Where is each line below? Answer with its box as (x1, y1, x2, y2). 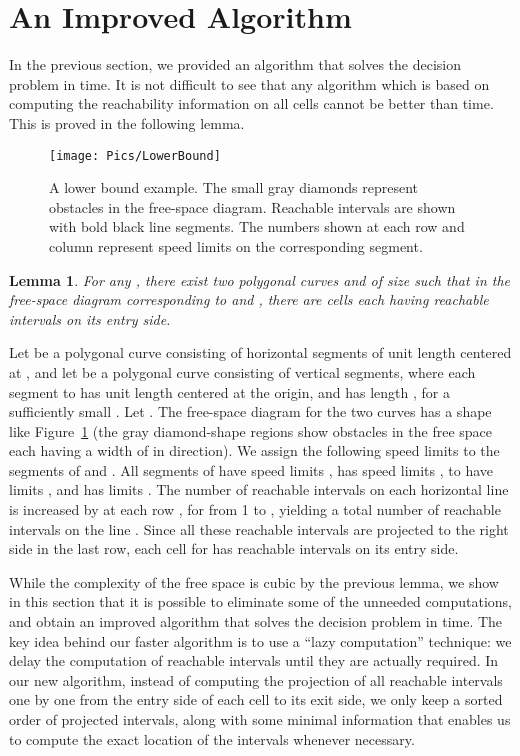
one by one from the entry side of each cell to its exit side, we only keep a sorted (9, 689, 503, 710)
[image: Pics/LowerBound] (49, 148, 221, 163)
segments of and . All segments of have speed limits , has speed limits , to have (9, 459, 493, 480)
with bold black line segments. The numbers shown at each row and (49, 216, 465, 237)
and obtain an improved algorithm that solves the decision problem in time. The (9, 611, 503, 632)
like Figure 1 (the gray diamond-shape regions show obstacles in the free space (9, 420, 493, 441)
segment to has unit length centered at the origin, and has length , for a (9, 381, 450, 402)
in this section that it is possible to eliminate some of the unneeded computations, (9, 591, 512, 612)
